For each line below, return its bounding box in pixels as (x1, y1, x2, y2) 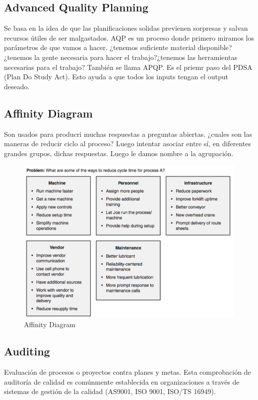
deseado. (4, 81, 30, 91)
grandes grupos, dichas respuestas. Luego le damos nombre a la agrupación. (4, 148, 234, 158)
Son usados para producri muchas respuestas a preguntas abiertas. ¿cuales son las (4, 128, 253, 139)
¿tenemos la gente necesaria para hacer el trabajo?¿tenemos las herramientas (4, 52, 237, 62)
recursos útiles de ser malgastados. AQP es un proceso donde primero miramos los (4, 32, 255, 43)
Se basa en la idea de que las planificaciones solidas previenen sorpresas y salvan (4, 23, 248, 33)
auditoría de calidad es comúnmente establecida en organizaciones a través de (4, 376, 240, 387)
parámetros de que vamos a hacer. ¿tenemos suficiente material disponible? (4, 42, 232, 53)
